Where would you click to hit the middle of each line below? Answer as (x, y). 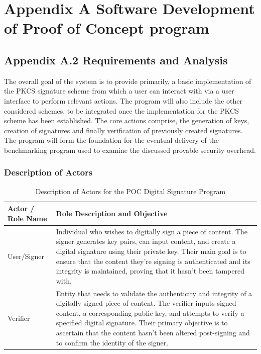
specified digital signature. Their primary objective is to (142, 323)
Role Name (27, 218)
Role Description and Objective (112, 213)
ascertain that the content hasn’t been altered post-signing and (153, 332)
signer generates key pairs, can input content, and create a (146, 241)
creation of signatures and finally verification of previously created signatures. (123, 130)
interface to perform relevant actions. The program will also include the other (123, 100)
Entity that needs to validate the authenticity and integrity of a (154, 293)
